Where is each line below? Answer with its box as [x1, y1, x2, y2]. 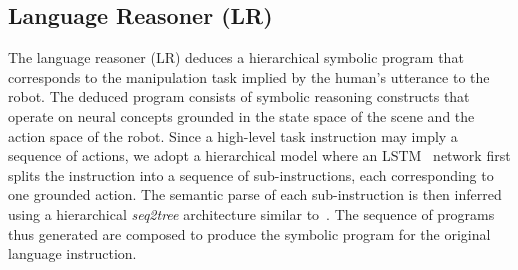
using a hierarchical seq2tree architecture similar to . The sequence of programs [8, 203, 495, 224]
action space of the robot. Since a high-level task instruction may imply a [8, 125, 458, 146]
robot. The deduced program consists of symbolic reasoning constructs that [8, 86, 470, 107]
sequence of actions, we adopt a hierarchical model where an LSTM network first [8, 145, 511, 166]
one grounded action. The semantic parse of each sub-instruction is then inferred [8, 184, 502, 205]
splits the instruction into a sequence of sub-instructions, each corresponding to [8, 164, 494, 185]
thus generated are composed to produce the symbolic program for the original [8, 223, 491, 244]
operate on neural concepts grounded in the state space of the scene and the [8, 105, 475, 126]
